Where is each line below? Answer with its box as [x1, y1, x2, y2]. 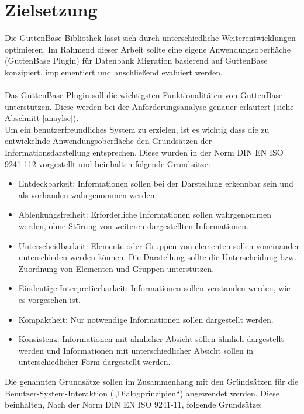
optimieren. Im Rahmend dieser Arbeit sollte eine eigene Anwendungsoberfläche [5, 43, 291, 55]
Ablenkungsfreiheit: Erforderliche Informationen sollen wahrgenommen [18, 208, 272, 220]
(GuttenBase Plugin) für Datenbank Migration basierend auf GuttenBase [5, 54, 268, 67]
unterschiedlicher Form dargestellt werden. [18, 356, 171, 368]
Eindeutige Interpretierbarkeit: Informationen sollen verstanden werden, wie [18, 282, 291, 294]
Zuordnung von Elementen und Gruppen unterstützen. [18, 262, 215, 274]
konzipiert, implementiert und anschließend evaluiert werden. [5, 65, 223, 78]
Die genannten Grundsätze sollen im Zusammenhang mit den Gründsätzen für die [5, 375, 299, 387]
